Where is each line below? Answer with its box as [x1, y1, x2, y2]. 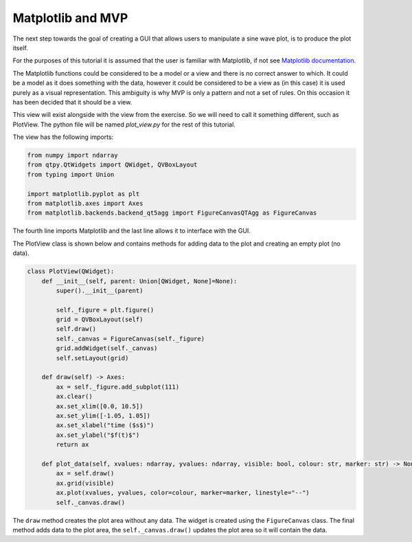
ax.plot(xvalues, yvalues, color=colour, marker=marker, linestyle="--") [56, 489, 310, 497]
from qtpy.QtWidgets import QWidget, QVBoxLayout [27, 161, 198, 169]
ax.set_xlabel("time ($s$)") [56, 422, 154, 429]
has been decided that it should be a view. [12, 98, 133, 106]
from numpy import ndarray [27, 151, 118, 160]
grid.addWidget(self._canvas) [56, 345, 158, 352]
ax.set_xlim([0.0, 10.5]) [56, 402, 144, 410]
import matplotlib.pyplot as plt [27, 190, 140, 197]
